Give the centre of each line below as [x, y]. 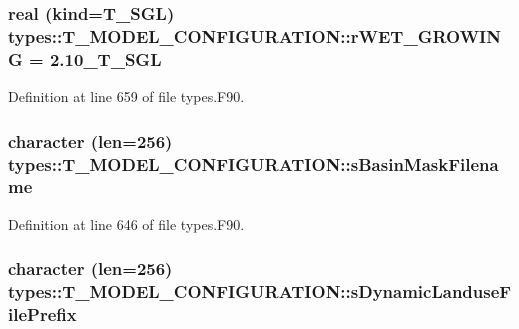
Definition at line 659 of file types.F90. [126, 96]
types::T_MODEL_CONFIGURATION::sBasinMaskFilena [253, 163]
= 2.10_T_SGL [95, 58]
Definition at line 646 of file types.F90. [126, 223]
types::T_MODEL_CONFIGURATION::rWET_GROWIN [254, 35]
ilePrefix [42, 314]
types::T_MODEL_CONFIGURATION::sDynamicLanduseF [260, 291]
